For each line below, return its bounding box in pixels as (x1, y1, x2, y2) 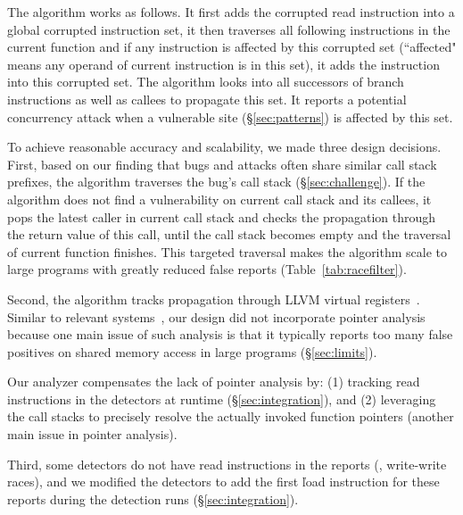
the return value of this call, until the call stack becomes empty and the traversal (7, 225, 451, 244)
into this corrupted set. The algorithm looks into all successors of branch (7, 72, 404, 91)
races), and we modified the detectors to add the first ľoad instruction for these (7, 472, 440, 491)
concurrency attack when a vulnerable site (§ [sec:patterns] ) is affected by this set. (7, 107, 453, 126)
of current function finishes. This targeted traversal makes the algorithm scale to (7, 242, 448, 261)
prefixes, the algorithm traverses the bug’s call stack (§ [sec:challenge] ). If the (7, 172, 426, 191)
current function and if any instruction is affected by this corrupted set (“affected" (7, 37, 457, 56)
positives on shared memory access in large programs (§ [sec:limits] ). (7, 342, 377, 361)
